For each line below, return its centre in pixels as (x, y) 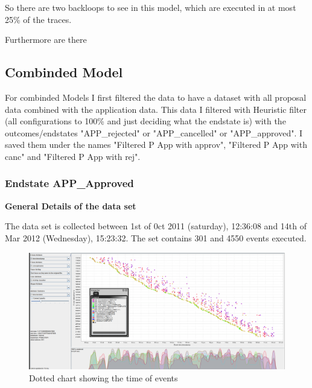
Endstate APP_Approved (69, 183)
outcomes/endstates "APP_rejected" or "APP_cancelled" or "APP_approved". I (154, 132)
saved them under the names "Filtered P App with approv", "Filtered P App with (156, 145)
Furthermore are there (46, 40)
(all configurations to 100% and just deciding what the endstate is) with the (145, 121)
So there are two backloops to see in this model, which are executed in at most (151, 7)
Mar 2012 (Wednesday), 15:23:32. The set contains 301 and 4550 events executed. (156, 237)
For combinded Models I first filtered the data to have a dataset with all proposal (156, 97)
